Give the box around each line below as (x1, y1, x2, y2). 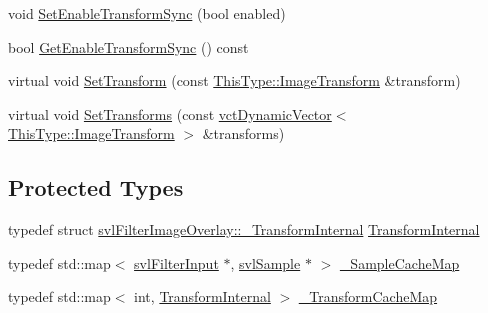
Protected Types (8, 172, 184, 203)
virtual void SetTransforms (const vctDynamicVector (8, 103, 332, 124)
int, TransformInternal (134, 286, 271, 307)
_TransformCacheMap (298, 286, 438, 307)
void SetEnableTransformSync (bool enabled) (8, 3, 286, 23)
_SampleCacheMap (339, 252, 460, 273)
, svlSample (230, 252, 301, 273)
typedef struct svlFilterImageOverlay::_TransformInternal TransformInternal (8, 219, 480, 240)
